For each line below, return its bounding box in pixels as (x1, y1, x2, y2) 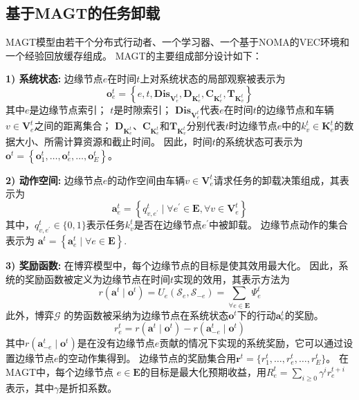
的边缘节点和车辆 (256, 102, 334, 116)
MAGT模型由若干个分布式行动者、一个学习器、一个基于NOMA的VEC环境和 (6, 35, 349, 49)
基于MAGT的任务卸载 (6, 2, 160, 24)
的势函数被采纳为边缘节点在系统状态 (64, 307, 229, 322)
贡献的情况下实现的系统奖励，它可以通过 (159, 336, 344, 350)
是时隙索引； (113, 102, 172, 116)
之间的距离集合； (34, 118, 112, 133)
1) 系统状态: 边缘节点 (6, 71, 103, 86)
